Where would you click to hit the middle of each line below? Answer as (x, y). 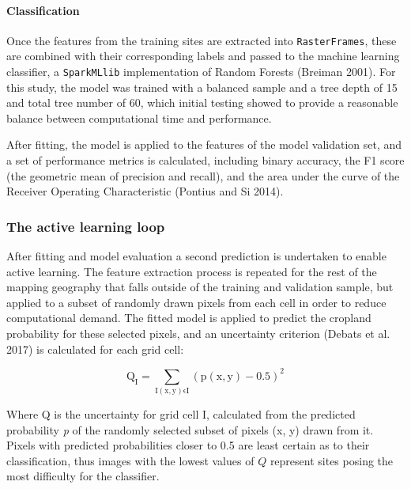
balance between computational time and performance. (139, 118)
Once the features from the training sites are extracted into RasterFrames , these (202, 40)
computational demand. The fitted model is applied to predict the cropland (189, 318)
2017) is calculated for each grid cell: (95, 349)
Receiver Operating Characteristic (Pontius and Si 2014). (145, 191)
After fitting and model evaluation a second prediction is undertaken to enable (196, 256)
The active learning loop (86, 226)
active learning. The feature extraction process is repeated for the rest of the (192, 271)
